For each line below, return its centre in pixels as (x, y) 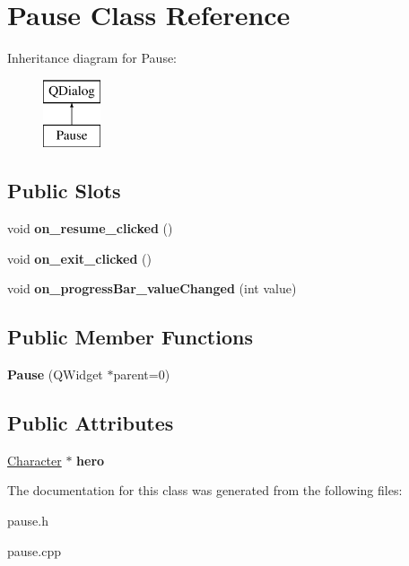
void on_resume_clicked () (90, 228)
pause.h (28, 521)
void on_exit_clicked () (79, 258)
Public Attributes (91, 423)
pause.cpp (34, 550)
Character (35, 460)
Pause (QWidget (55, 374)
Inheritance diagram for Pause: (92, 58)
